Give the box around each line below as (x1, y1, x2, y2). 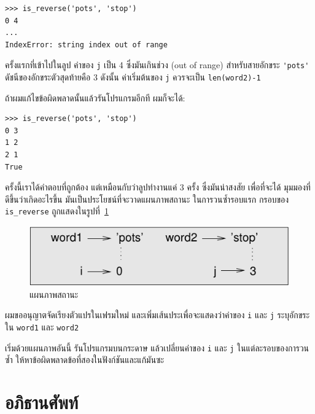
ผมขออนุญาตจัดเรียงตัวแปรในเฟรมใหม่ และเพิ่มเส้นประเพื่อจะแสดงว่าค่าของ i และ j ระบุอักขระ (5, 308, 310, 321)
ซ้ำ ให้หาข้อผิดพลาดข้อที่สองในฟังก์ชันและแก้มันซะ (5, 353, 165, 366)
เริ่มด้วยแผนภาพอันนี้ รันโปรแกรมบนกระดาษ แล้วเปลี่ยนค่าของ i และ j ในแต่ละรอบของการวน (5, 341, 309, 354)
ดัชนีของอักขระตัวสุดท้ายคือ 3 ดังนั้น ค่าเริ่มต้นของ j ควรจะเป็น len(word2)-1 (5, 71, 261, 84)
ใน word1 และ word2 (5, 321, 79, 334)
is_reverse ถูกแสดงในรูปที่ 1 (5, 205, 109, 217)
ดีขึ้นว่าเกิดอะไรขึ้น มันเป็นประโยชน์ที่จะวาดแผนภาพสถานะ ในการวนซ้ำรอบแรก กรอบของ (5, 192, 289, 205)
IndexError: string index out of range (5, 40, 168, 49)
